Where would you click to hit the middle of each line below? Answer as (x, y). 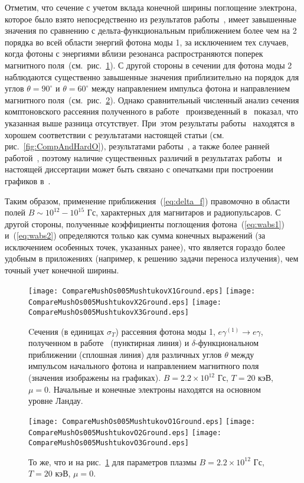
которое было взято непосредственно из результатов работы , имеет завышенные (151, 19)
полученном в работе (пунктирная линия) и (109, 343)
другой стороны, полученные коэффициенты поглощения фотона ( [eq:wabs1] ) (145, 223)
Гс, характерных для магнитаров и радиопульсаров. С (184, 212)
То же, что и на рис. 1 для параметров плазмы (112, 461)
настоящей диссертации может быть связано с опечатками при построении (139, 169)
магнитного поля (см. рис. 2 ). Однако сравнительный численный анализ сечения (152, 99)
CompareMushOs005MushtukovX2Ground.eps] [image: (125, 303)
